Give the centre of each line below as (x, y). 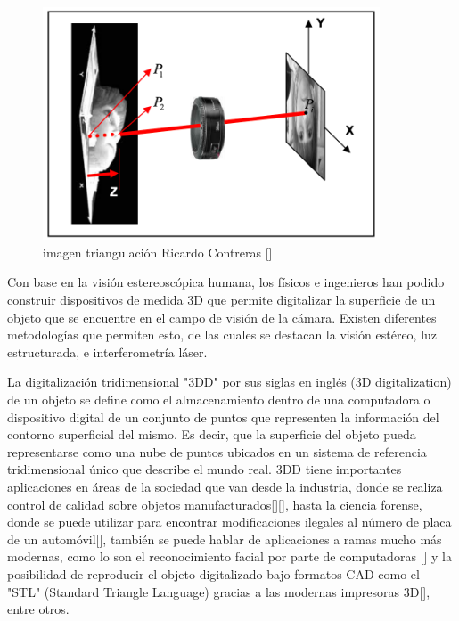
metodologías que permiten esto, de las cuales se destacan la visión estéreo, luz (222, 335)
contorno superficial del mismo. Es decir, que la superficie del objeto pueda (212, 434)
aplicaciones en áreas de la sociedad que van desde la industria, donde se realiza (225, 487)
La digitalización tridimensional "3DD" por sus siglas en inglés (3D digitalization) (229, 382)
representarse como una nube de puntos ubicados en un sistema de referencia (217, 451)
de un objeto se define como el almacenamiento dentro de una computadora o (219, 400)
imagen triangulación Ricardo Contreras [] (158, 252)
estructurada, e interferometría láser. (107, 351)
